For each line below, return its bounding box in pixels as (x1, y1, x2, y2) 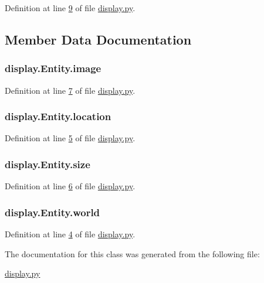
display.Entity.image (5, 61, 101, 76)
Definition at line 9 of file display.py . (5, 2, 136, 13)
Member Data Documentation (5, 30, 192, 48)
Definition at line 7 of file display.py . (5, 84, 136, 96)
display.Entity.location (5, 109, 111, 124)
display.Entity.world (5, 204, 100, 219)
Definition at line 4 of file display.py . (5, 228, 136, 240)
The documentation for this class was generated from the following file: (5, 247, 260, 260)
